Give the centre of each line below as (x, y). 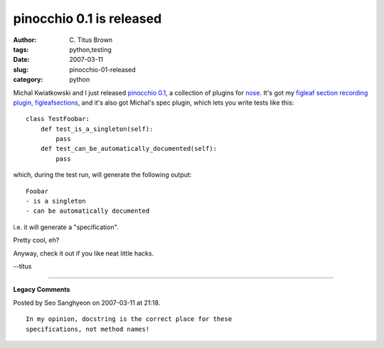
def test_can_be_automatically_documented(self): (128, 149)
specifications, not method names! (88, 329)
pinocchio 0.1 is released (87, 19)
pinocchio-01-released (102, 69)
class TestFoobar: (58, 119)
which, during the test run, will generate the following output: (102, 175)
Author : (25, 40)
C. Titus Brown (91, 40)
